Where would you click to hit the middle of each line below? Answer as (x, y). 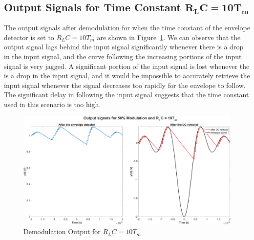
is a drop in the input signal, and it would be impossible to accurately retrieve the (127, 76)
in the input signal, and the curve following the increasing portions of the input (123, 56)
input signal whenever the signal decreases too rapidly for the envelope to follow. (125, 85)
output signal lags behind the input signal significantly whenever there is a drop (124, 47)
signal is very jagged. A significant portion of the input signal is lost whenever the (127, 66)
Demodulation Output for (62, 231)
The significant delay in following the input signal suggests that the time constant (127, 95)
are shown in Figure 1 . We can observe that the (169, 37)
